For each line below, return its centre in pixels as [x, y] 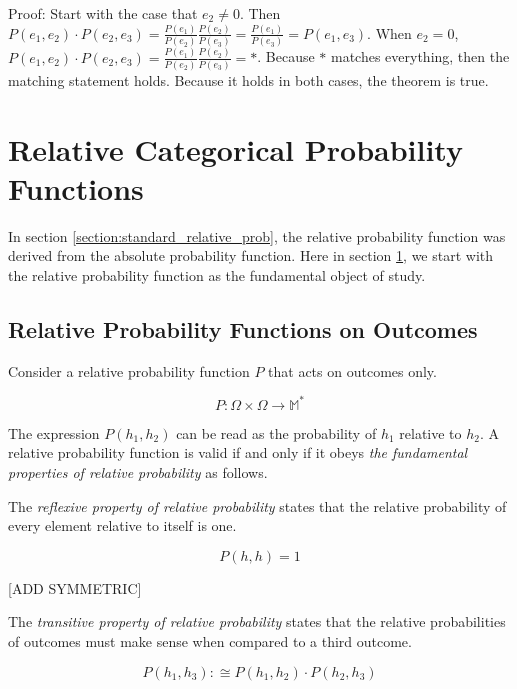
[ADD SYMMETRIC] [75, 587]
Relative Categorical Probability [235, 148]
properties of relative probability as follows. [138, 472]
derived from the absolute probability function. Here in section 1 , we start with [251, 255]
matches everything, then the [420, 56]
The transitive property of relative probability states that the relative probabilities [257, 621]
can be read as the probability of [276, 432]
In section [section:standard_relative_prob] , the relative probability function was [257, 235]
